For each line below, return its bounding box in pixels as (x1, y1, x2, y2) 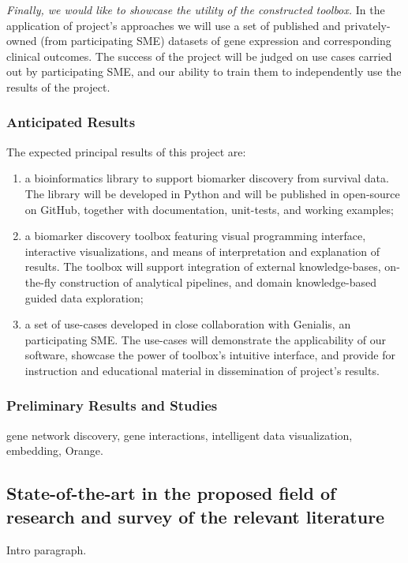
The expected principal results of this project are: (6, 143, 246, 160)
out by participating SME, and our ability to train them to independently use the (6, 63, 402, 80)
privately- (344, 17, 391, 33)
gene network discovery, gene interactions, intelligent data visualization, (6, 426, 353, 443)
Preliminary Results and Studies (6, 396, 218, 415)
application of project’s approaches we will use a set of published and (6, 17, 341, 33)
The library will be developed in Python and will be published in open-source (24, 185, 400, 201)
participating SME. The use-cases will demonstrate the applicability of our (24, 331, 386, 347)
